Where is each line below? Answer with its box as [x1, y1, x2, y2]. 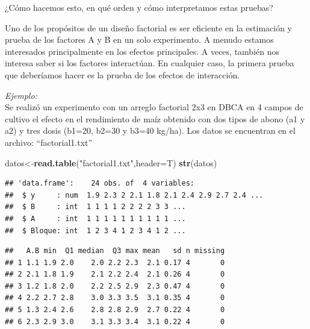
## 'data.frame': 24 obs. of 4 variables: [5, 179, 194, 188]
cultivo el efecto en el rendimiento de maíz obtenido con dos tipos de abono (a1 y [5, 112, 305, 125]
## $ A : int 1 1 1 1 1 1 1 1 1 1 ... [5, 214, 186, 223]
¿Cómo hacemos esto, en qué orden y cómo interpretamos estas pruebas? [5, 1, 273, 13]
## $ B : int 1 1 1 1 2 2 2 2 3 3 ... [5, 202, 186, 211]
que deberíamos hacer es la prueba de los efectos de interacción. [5, 68, 240, 81]
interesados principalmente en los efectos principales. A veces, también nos [5, 45, 279, 57]
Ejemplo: [5, 89, 37, 101]
